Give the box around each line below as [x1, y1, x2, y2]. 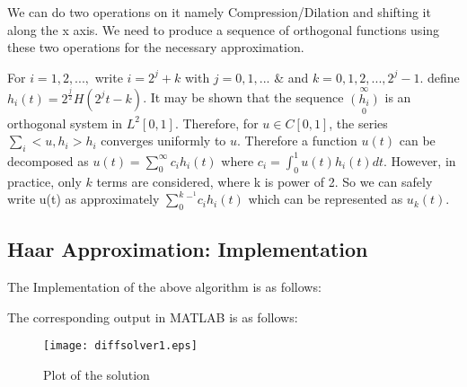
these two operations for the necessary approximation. [7, 38, 304, 57]
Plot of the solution [43, 365, 150, 383]
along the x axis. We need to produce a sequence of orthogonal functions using [7, 20, 440, 39]
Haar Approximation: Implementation [7, 235, 368, 263]
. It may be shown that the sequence [143, 88, 344, 107]
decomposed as [7, 151, 89, 170]
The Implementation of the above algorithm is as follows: [7, 277, 322, 296]
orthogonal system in [7, 113, 123, 132]
